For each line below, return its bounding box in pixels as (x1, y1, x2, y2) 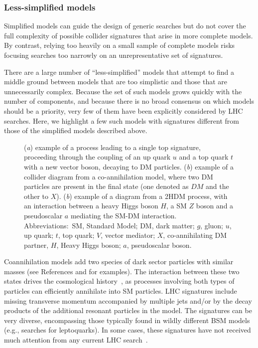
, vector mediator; (101, 230, 155, 240)
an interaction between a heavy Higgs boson (24, 200, 158, 211)
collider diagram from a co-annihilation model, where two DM (24, 171, 213, 181)
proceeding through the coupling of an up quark (24, 152, 171, 162)
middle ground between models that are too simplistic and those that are (4, 76, 228, 87)
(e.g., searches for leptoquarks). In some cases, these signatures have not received (4, 325, 251, 335)
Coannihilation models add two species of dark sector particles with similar (4, 256, 234, 267)
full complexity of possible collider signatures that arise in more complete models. (4, 30, 253, 40)
